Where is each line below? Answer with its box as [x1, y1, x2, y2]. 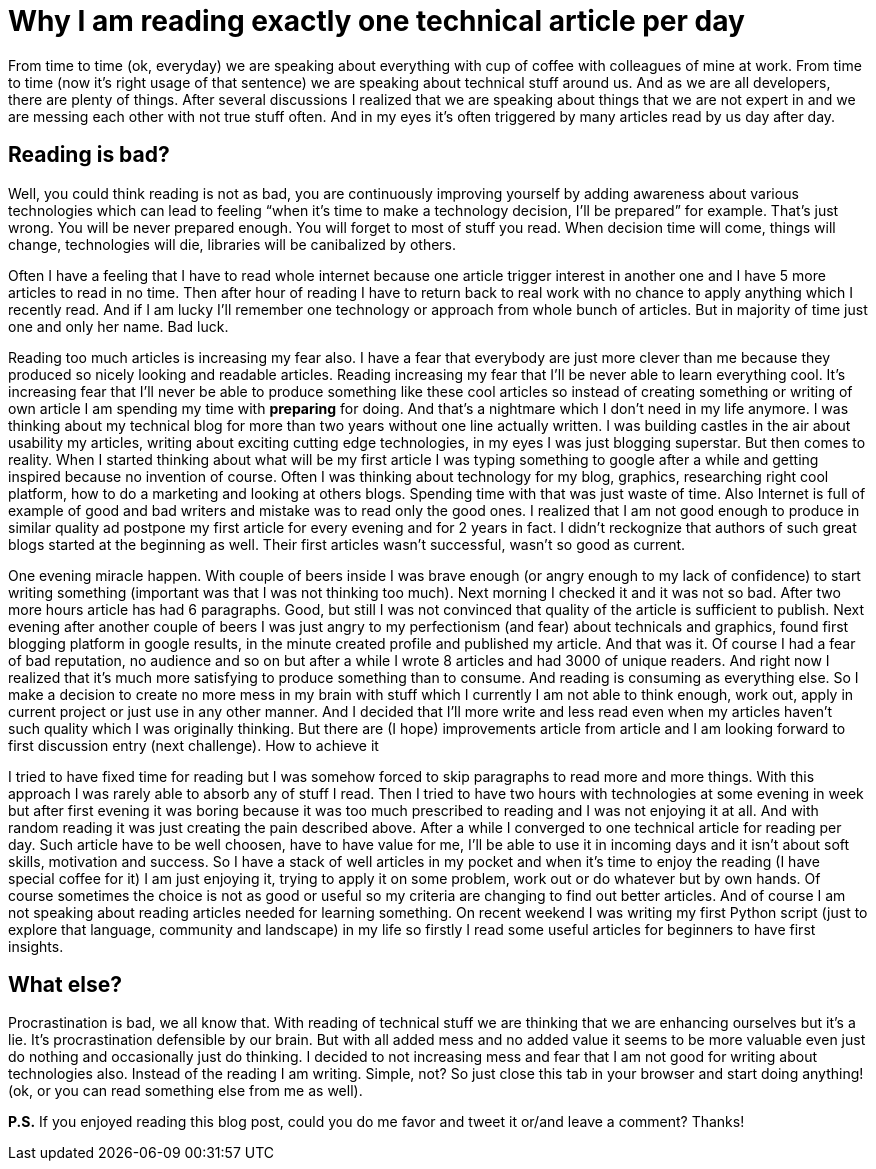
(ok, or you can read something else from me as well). [8, 1082, 363, 1100]
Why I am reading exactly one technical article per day [8, 4, 745, 38]
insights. [8, 937, 64, 955]
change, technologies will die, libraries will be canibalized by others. [8, 235, 457, 253]
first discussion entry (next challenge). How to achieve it [8, 736, 379, 754]
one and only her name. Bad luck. [8, 317, 229, 335]
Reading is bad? [8, 142, 170, 168]
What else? [8, 972, 122, 998]
